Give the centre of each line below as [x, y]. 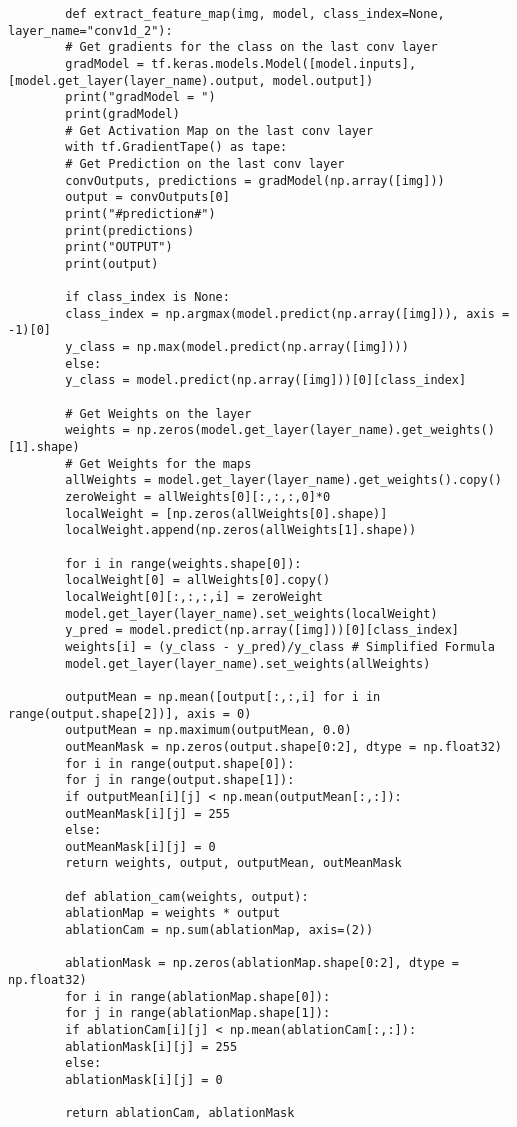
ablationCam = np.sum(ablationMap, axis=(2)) [219, 930]
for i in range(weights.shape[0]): [183, 563]
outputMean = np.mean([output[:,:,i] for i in [223, 696]
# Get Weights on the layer [158, 413]
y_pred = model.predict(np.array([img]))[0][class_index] [262, 630]
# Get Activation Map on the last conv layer [219, 130]
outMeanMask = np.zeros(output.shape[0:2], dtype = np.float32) [283, 746]
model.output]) [323, 80]
